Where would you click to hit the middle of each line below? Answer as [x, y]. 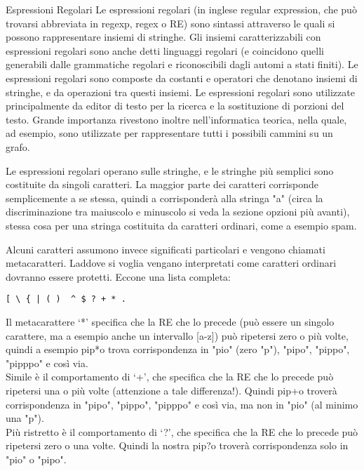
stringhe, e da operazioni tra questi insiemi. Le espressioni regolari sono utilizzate [180, 92]
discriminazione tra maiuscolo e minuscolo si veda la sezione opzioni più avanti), [178, 212]
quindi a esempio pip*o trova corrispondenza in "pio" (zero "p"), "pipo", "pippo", [178, 349]
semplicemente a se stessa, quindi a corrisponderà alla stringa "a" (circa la [164, 198]
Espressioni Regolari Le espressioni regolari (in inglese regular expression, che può [181, 9]
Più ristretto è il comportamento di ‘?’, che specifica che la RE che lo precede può [182, 431]
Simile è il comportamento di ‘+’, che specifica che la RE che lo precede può [170, 377]
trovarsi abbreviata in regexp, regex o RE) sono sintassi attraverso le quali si [170, 23]
